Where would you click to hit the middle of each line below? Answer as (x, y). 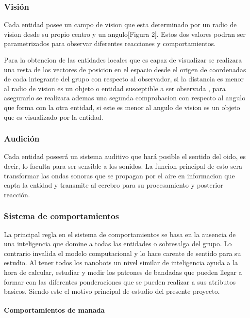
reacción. (17, 194)
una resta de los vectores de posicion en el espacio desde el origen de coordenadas (125, 69)
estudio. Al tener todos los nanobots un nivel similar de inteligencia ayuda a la (121, 262)
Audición (22, 138)
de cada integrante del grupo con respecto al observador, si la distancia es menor (124, 79)
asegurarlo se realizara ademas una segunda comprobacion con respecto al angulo (125, 98)
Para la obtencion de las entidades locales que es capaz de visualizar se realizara (123, 60)
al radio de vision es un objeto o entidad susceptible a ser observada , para (115, 88)
